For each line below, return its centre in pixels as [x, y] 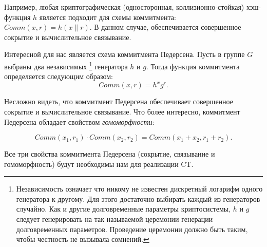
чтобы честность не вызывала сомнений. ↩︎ [83, 239]
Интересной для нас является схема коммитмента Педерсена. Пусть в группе [125, 54]
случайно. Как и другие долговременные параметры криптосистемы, [123, 209]
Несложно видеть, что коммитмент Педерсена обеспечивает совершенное [119, 101]
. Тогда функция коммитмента [193, 66]
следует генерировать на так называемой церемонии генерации [115, 219]
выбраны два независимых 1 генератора [66, 65]
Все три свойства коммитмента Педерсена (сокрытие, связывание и [110, 154]
